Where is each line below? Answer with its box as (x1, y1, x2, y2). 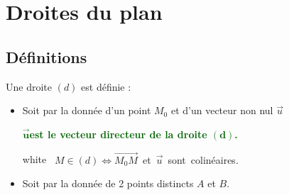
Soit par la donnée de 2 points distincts (22, 176, 194, 191)
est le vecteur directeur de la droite (29, 126, 207, 141)
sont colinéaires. (168, 152, 239, 167)
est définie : (81, 79, 131, 94)
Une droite (6, 79, 52, 94)
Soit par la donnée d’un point (22, 103, 151, 118)
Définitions (6, 45, 87, 67)
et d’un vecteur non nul (170, 103, 273, 118)
